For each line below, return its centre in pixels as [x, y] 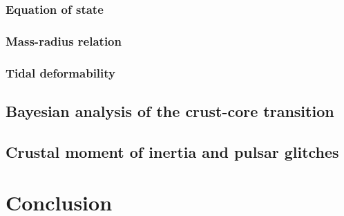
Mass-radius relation [64, 40]
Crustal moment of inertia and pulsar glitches [172, 151]
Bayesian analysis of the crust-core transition [170, 110]
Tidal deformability [61, 72]
